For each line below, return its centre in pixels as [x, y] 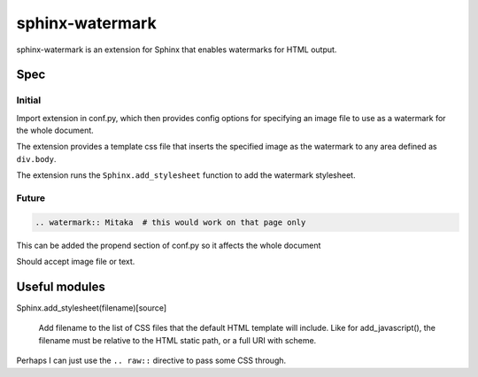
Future [31, 198]
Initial [29, 100]
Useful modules [61, 287]
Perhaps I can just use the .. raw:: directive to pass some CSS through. [151, 361]
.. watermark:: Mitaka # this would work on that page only [170, 222]
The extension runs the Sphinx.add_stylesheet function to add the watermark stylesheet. [186, 175]
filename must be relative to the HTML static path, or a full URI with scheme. [177, 340]
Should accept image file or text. [76, 262]
